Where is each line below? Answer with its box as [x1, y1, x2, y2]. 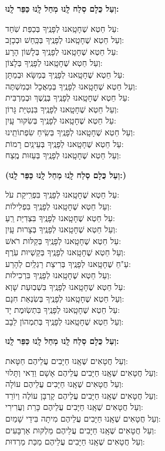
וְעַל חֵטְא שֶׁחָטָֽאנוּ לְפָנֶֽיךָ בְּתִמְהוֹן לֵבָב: [5, 315, 124, 327]
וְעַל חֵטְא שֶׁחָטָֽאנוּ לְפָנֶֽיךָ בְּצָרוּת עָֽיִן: [5, 223, 117, 235]
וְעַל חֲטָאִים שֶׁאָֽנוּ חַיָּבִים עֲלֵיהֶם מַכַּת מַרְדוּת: [5, 435, 145, 447]
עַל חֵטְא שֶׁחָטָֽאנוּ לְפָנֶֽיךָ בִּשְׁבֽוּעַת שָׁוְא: [5, 280, 126, 293]
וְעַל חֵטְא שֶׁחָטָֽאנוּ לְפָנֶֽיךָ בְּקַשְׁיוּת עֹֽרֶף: [5, 246, 126, 258]
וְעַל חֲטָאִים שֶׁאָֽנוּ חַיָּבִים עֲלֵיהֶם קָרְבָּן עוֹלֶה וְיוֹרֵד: [5, 389, 158, 401]
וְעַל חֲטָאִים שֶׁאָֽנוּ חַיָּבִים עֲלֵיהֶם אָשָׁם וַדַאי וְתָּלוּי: [5, 366, 158, 378]
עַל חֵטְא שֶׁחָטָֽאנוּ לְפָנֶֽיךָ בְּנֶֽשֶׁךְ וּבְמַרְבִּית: [5, 91, 130, 103]
